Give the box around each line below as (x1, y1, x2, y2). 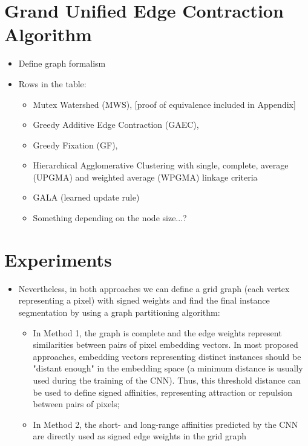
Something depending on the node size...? (33, 211, 187, 224)
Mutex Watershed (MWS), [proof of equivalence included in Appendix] (33, 98, 296, 110)
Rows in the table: (18, 77, 87, 90)
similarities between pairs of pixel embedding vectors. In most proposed (33, 338, 298, 351)
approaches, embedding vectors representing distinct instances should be (33, 350, 301, 362)
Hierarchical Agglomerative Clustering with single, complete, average (33, 159, 289, 171)
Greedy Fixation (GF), (33, 138, 118, 151)
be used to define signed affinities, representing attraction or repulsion (33, 385, 292, 398)
